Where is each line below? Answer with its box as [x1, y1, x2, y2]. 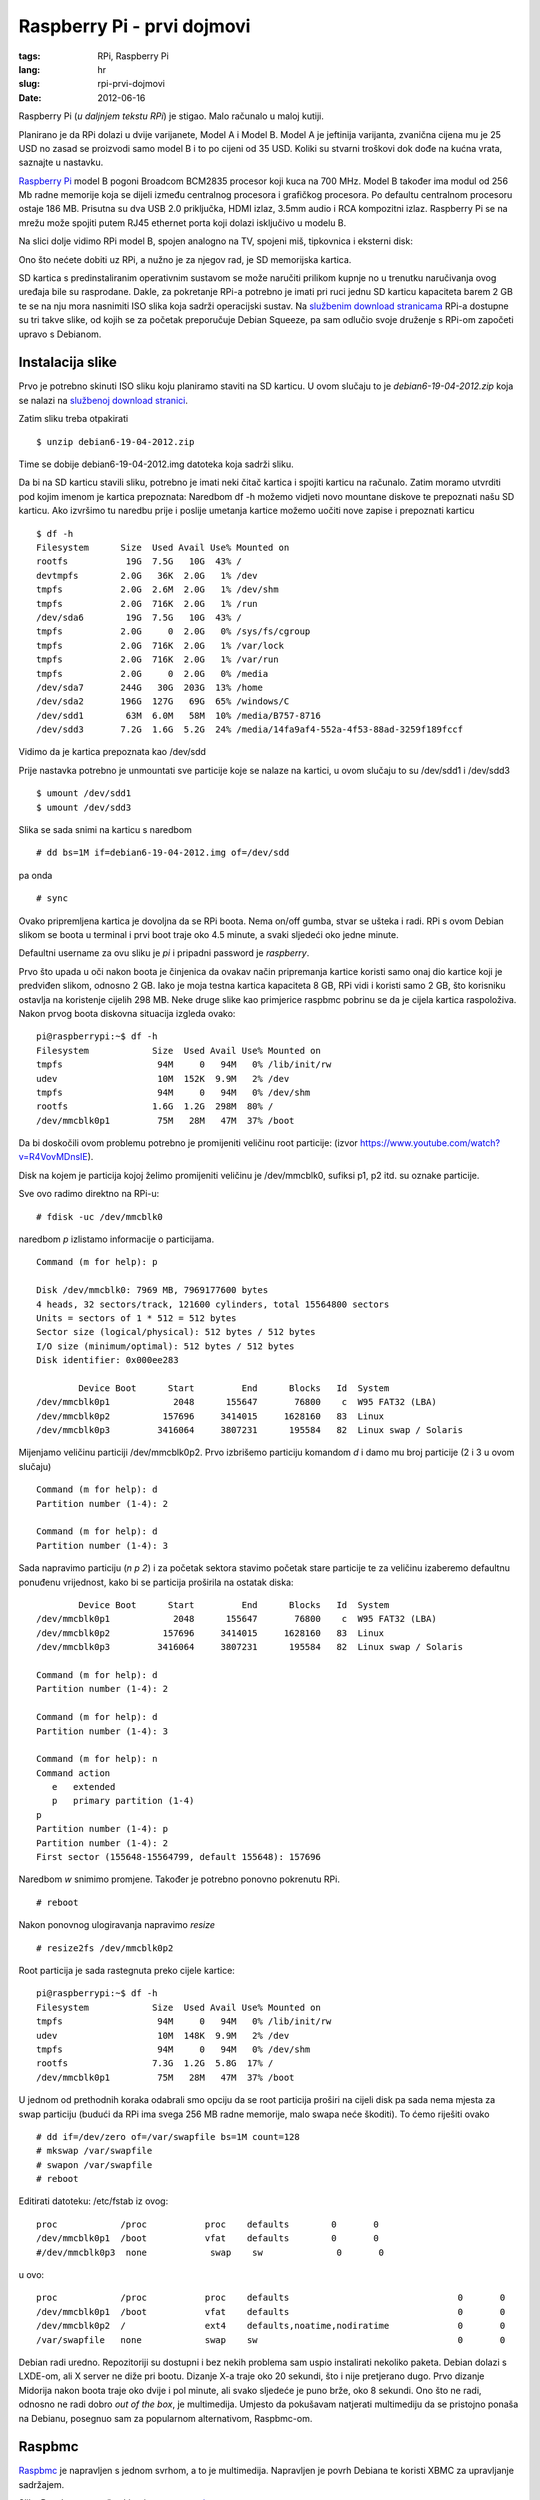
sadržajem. [18, 2478, 65, 2490]
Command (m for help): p [36, 1256, 158, 1268]
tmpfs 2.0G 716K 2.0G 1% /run [36, 598, 259, 609]
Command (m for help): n [36, 1753, 158, 1765]
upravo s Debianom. [18, 328, 102, 340]
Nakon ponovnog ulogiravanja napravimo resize [18, 1919, 215, 1931]
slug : [18, 78, 40, 90]
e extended [51, 1781, 116, 1793]
